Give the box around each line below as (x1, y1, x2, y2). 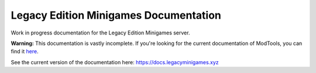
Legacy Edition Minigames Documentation (11, 9, 222, 22)
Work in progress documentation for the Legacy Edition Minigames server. (11, 29, 190, 36)
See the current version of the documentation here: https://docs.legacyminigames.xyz (11, 58, 219, 65)
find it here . (11, 48, 39, 55)
